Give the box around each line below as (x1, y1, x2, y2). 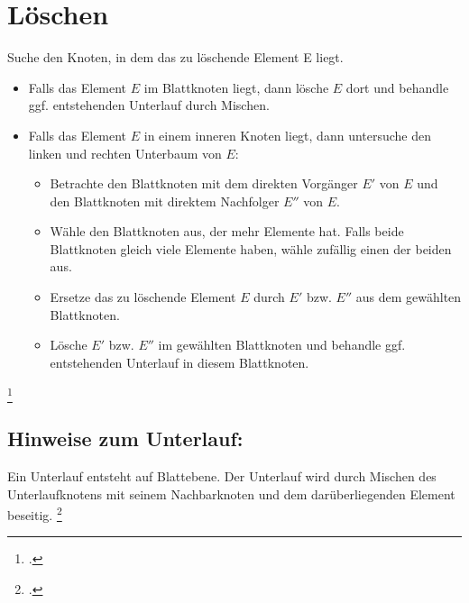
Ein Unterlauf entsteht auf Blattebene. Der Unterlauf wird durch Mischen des (7, 466, 437, 485)
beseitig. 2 (7, 503, 62, 524)
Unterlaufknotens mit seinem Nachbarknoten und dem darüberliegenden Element (7, 484, 455, 503)
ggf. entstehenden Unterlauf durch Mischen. (28, 96, 270, 114)
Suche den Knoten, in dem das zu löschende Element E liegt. (7, 48, 344, 67)
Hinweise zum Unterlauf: (7, 425, 244, 452)
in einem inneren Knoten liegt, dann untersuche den (143, 125, 432, 144)
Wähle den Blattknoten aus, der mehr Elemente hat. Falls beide (50, 222, 404, 241)
